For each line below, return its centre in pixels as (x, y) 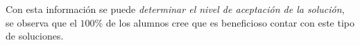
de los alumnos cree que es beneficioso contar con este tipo (230, 22)
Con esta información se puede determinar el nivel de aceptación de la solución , (175, 9)
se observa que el (41, 22)
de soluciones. (35, 36)
